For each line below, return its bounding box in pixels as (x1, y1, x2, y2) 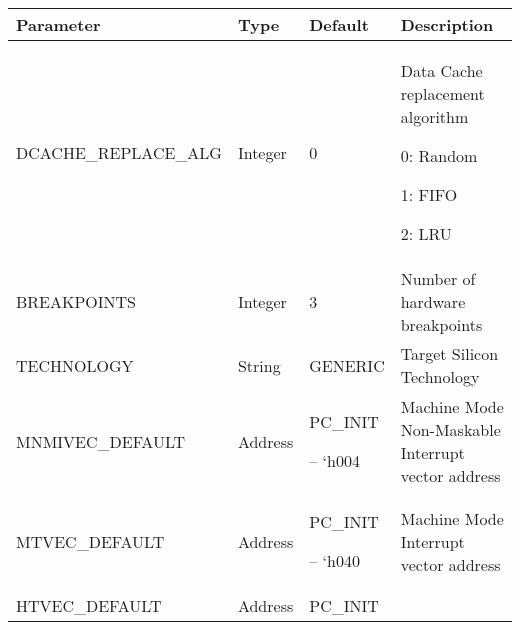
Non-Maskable (400, 418, 501, 441)
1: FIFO (400, 183, 458, 206)
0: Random (400, 144, 478, 167)
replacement (400, 82, 485, 105)
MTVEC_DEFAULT (16, 529, 165, 553)
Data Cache (400, 59, 483, 82)
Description (400, 13, 494, 36)
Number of (400, 267, 476, 290)
